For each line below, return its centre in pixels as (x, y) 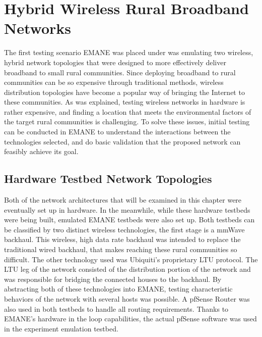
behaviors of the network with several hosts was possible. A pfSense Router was (127, 298)
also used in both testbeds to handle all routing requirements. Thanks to (116, 308)
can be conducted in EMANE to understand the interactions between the (117, 132)
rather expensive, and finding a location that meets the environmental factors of (128, 111)
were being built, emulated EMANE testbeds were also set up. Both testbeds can (129, 220)
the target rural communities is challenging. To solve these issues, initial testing (127, 122)
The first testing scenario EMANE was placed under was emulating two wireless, (129, 52)
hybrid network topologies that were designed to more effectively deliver (115, 62)
